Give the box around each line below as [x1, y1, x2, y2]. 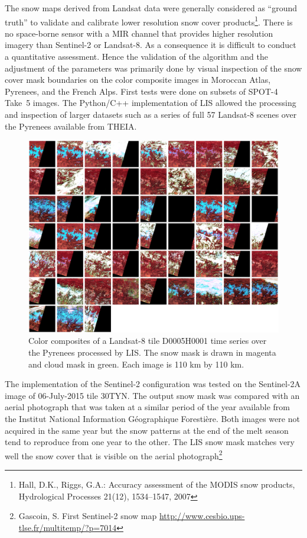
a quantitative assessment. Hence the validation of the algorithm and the [5, 50, 268, 63]
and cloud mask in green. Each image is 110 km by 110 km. [28, 357, 244, 370]
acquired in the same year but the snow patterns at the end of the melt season [5, 424, 289, 436]
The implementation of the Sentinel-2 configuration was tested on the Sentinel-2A [5, 378, 301, 390]
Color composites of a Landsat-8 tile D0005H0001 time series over [28, 334, 267, 347]
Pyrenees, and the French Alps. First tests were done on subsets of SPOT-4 [5, 85, 278, 97]
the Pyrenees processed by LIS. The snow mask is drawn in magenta [28, 346, 276, 358]
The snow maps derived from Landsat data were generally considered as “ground [5, 2, 298, 14]
